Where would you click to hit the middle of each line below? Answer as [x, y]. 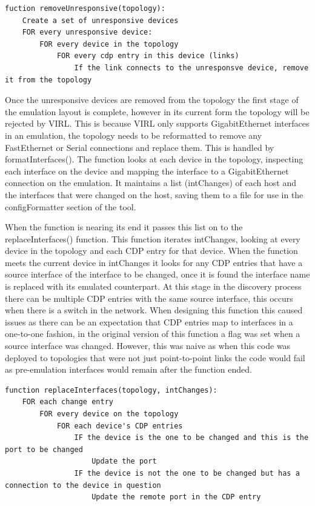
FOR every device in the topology [109, 44]
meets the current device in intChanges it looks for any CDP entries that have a [154, 262]
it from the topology [48, 80]
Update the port [124, 461]
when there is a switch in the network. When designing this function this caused [154, 310]
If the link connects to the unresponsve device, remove [191, 68]
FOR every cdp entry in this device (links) [148, 56]
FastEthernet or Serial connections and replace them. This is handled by [140, 147]
